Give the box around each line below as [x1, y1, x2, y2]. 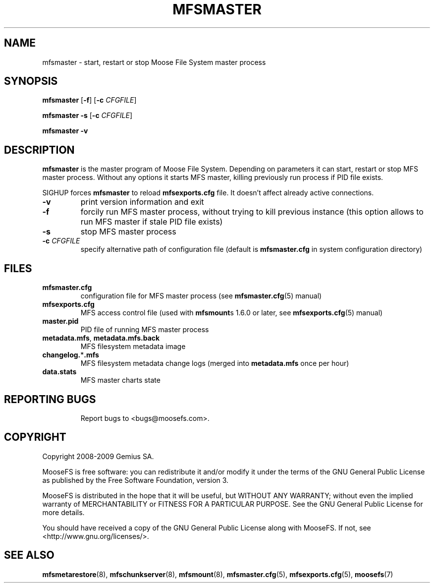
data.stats [42, 367, 77, 376]
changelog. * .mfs [42, 351, 99, 359]
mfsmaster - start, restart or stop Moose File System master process [42, 58, 266, 66]
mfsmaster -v [42, 126, 88, 135]
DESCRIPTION [4, 143, 75, 156]
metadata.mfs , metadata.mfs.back [42, 334, 160, 343]
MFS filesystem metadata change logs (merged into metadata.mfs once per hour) [80, 359, 349, 368]
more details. [42, 508, 85, 517]
